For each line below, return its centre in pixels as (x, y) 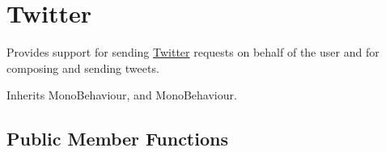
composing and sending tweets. (83, 68)
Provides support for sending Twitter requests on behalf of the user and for (193, 52)
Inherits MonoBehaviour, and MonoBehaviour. (122, 95)
